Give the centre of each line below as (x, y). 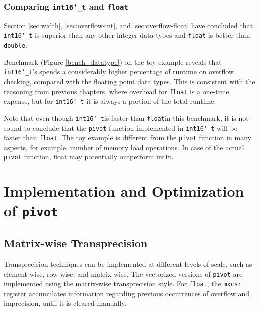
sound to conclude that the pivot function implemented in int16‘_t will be (121, 127)
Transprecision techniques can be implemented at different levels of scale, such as (128, 263)
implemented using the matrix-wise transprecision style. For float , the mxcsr (123, 283)
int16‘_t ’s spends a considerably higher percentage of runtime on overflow (119, 72)
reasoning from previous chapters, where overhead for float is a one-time (117, 91)
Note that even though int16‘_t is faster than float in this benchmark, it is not (126, 117)
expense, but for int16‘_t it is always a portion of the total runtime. (110, 101)
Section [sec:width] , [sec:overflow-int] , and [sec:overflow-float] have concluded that (129, 25)
